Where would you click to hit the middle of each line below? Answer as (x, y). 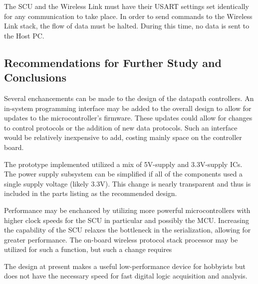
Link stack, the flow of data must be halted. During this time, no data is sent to (127, 26)
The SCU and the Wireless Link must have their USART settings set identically (127, 6)
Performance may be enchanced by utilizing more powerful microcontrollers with (127, 210)
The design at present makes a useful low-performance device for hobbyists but (125, 266)
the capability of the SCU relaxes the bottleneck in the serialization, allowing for (128, 230)
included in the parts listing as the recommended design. (91, 193)
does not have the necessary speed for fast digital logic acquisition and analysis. (126, 276)
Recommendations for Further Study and (113, 62)
